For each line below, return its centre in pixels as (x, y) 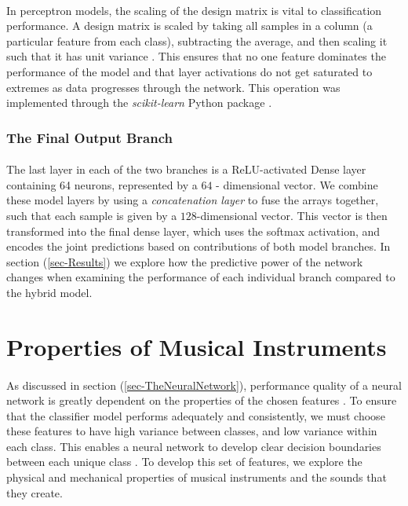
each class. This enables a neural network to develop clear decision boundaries (194, 446)
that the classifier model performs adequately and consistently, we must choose (196, 415)
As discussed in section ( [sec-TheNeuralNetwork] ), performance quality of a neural (204, 385)
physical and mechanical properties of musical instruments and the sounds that (197, 477)
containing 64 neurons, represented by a (102, 184)
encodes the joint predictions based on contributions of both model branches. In (199, 246)
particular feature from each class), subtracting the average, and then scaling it (197, 40)
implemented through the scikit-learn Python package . (139, 103)
